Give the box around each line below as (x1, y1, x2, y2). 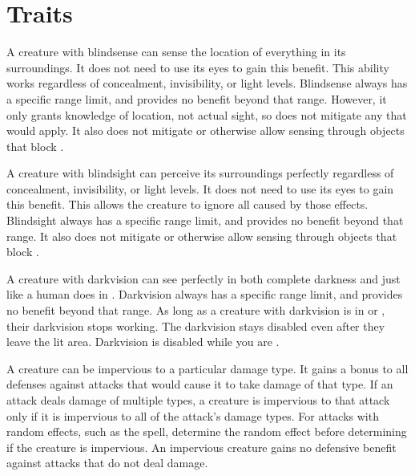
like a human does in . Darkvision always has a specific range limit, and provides (6, 286, 403, 303)
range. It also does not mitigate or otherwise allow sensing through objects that (6, 227, 397, 244)
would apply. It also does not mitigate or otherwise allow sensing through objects (6, 122, 405, 139)
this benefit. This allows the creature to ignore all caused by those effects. (6, 196, 369, 213)
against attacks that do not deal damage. (6, 454, 208, 471)
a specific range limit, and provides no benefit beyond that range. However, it (6, 90, 387, 107)
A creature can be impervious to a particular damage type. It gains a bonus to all (6, 360, 409, 376)
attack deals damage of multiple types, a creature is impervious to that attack (6, 392, 390, 408)
